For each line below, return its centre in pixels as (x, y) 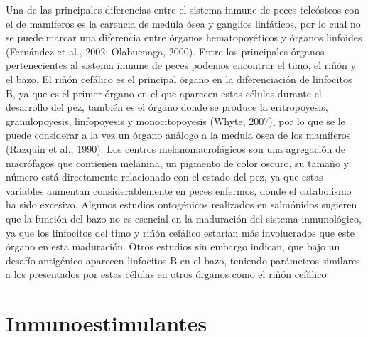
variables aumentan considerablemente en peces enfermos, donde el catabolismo (179, 190)
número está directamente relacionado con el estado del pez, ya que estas (164, 177)
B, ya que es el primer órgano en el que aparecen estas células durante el (164, 93)
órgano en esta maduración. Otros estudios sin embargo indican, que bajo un (173, 246)
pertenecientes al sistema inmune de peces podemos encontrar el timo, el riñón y (181, 65)
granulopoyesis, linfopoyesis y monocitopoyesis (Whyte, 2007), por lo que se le (175, 121)
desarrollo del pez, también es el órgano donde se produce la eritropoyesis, (167, 107)
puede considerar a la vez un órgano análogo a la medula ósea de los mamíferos (178, 135)
